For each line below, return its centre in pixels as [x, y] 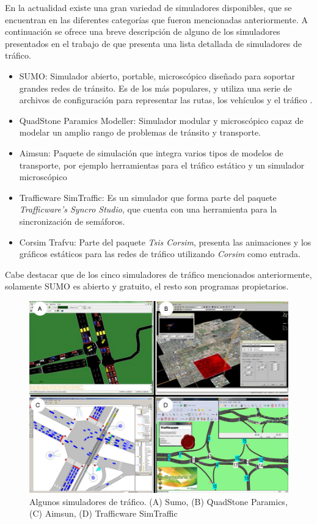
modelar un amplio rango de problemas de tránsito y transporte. [140, 132]
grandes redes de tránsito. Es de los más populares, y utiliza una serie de [155, 88]
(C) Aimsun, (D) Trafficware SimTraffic [104, 513]
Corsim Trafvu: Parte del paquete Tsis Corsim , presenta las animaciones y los [165, 242]
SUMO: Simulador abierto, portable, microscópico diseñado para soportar [157, 75]
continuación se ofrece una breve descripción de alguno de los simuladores [143, 31]
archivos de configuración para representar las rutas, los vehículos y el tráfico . [166, 100]
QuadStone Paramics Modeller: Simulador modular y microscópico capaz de [161, 120]
